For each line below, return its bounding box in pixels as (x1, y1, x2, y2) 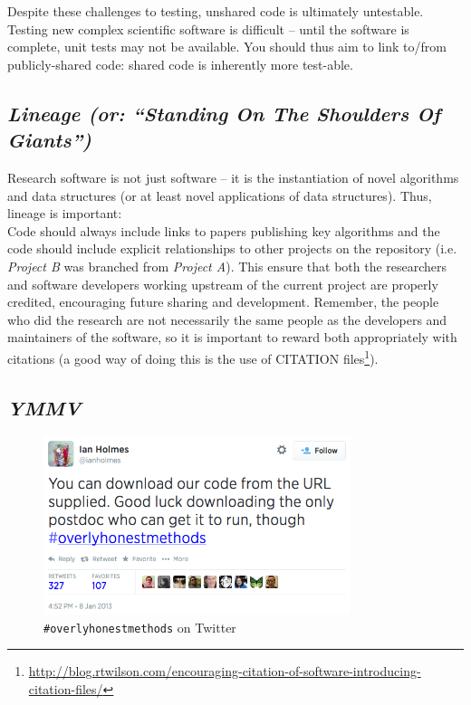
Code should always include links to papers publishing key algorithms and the (7, 221, 440, 240)
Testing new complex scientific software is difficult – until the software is (7, 19, 409, 38)
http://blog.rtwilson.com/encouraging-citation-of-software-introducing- (28, 662, 421, 681)
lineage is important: (7, 204, 122, 223)
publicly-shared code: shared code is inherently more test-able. (7, 54, 353, 73)
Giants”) (7, 126, 91, 154)
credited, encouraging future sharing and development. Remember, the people (7, 292, 439, 311)
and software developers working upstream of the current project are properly (7, 274, 438, 293)
